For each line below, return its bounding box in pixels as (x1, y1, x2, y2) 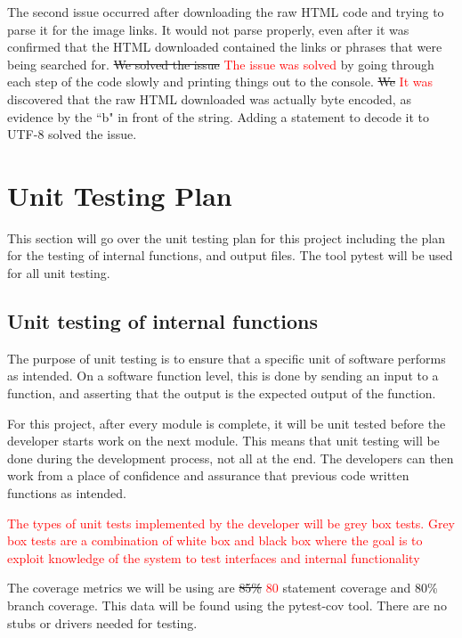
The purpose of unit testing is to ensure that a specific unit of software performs (7, 348, 446, 367)
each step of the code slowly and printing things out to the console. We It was (7, 72, 433, 91)
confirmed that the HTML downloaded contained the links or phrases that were (7, 37, 442, 56)
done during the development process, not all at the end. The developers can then (7, 448, 454, 467)
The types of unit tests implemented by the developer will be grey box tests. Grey (7, 513, 456, 532)
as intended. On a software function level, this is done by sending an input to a (7, 366, 439, 385)
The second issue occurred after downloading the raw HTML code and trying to (7, 3, 444, 20)
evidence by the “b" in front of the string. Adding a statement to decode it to (7, 107, 430, 126)
